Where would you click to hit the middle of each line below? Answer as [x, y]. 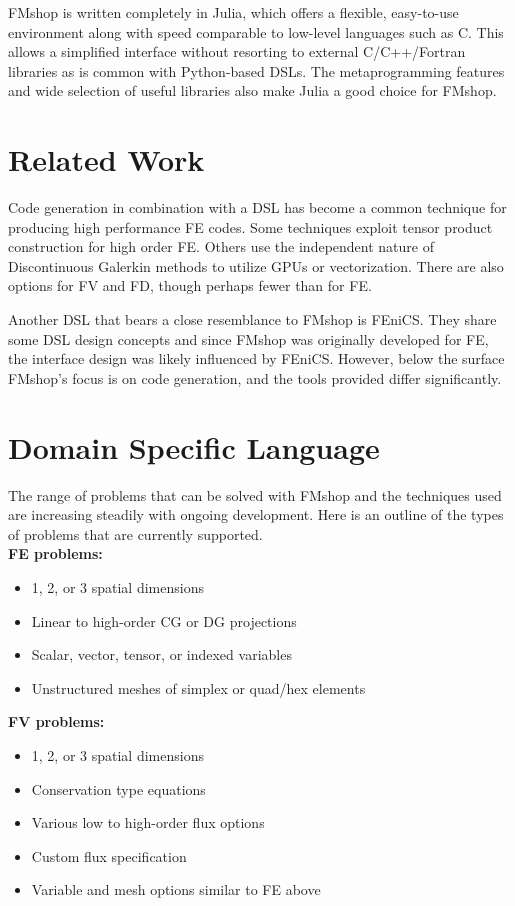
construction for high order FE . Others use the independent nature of [221, 246]
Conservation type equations [118, 788]
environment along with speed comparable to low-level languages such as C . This [256, 31]
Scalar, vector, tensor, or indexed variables [161, 654]
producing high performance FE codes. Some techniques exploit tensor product [250, 226]
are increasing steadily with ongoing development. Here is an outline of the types [256, 514]
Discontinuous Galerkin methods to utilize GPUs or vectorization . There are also [256, 265]
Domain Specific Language [194, 446]
